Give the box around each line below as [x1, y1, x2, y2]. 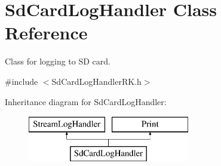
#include [5, 75, 38, 87]
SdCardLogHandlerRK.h [51, 75, 142, 87]
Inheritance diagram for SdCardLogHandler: [5, 95, 167, 107]
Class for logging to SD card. [5, 55, 110, 67]
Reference [5, 20, 88, 45]
